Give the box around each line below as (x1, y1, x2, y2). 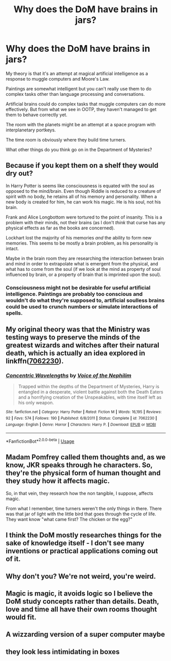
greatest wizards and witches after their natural (6, 341, 159, 350)
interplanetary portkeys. (6, 127, 56, 133)
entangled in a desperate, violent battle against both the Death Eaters (18, 389, 164, 395)
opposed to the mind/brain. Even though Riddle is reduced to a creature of (6, 188, 161, 194)
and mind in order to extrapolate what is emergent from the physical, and (6, 260, 159, 267)
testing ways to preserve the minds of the (6, 333, 141, 342)
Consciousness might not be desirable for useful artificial (6, 284, 151, 291)
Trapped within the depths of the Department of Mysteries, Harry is (18, 384, 159, 390)
